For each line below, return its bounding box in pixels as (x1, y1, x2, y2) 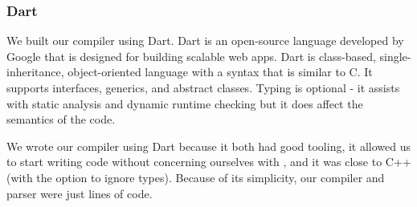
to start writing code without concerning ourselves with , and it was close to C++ (6, 153, 411, 170)
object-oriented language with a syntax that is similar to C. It (67, 63, 373, 80)
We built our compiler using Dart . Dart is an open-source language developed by (6, 32, 404, 49)
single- (379, 47, 411, 64)
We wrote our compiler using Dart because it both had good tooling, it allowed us (6, 137, 411, 154)
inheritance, (6, 63, 64, 80)
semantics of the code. (6, 111, 116, 128)
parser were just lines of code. (6, 185, 153, 201)
